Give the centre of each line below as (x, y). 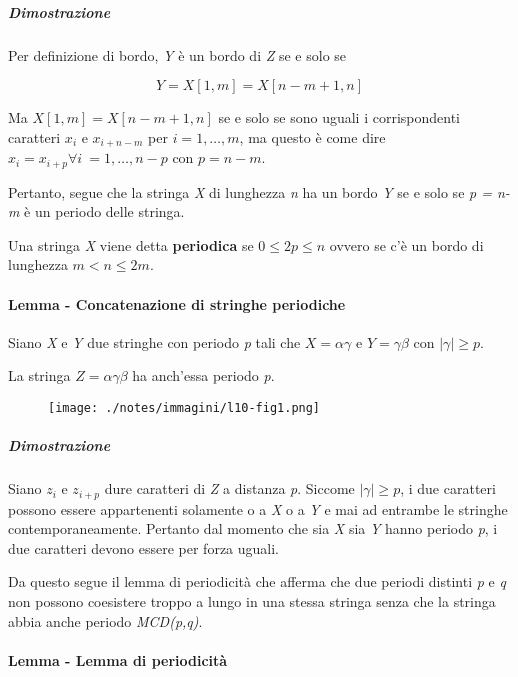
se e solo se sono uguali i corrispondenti (339, 117)
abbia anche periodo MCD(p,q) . (105, 620)
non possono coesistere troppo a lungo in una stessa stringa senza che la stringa (252, 601)
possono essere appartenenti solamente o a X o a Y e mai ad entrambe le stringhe (258, 508)
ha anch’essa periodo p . (203, 375)
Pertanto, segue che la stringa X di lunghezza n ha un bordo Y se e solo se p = (250, 191)
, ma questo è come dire (312, 136)
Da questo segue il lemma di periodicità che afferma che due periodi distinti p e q (257, 581)
